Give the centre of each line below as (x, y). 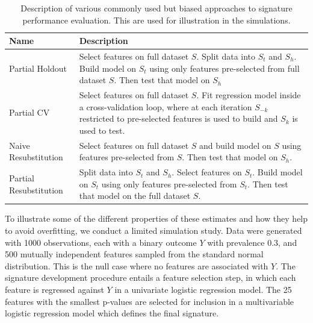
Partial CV (29, 112)
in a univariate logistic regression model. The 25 (203, 289)
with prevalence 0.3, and (252, 242)
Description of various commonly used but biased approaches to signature (156, 8)
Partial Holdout (38, 68)
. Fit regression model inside (249, 95)
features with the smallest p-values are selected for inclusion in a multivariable (150, 301)
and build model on (235, 145)
